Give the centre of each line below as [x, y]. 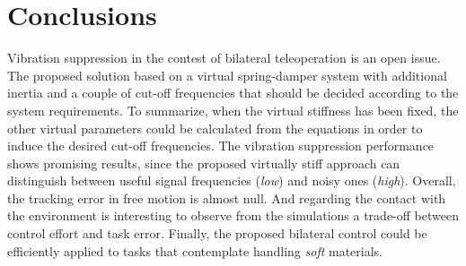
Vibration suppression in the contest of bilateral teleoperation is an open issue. [224, 58]
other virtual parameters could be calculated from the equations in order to [215, 128]
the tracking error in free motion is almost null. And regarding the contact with [227, 197]
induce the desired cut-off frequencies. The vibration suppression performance [221, 146]
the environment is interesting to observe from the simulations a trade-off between [233, 215]
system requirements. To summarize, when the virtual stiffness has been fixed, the [233, 110]
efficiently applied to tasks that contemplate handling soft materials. [195, 250]
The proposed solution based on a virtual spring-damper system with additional [227, 75]
